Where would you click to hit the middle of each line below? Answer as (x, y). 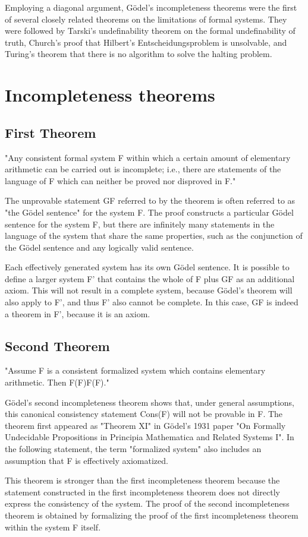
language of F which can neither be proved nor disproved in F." (120, 180)
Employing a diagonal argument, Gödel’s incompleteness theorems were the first (151, 7)
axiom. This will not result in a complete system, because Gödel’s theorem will (149, 290)
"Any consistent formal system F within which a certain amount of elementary (148, 157)
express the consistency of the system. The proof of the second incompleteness (147, 503)
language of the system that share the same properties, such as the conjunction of (154, 236)
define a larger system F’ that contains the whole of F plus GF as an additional (150, 278)
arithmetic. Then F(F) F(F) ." (57, 382)
